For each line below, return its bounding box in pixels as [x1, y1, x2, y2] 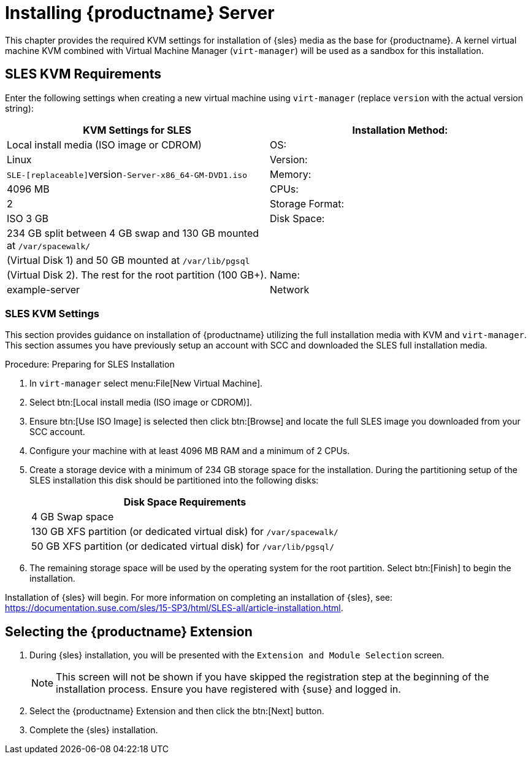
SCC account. [29, 426, 85, 437]
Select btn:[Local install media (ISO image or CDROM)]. [29, 397, 253, 408]
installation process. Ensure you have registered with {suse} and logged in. [56, 683, 401, 696]
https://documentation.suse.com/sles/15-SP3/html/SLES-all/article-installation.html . [5, 603, 343, 614]
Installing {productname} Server [5, 2, 275, 23]
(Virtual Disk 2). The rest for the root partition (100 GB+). [7, 268, 267, 281]
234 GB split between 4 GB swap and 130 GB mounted [7, 226, 259, 239]
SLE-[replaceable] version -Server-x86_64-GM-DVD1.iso [7, 168, 247, 180]
